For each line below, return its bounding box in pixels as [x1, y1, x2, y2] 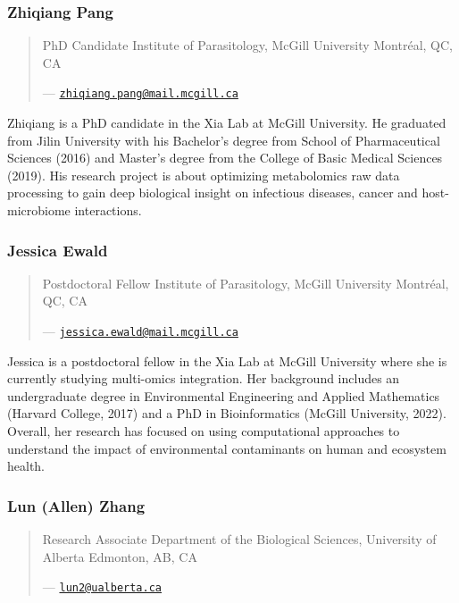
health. [7, 456, 46, 475]
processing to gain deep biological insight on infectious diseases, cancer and [7, 183, 418, 202]
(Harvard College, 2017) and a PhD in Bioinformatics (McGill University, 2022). [7, 404, 446, 423]
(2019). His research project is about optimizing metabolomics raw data [7, 165, 400, 184]
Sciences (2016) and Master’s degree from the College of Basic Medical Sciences [7, 148, 443, 167]
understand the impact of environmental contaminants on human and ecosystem [7, 439, 446, 457]
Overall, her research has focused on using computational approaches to [7, 422, 400, 440]
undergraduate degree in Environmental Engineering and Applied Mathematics [7, 386, 440, 405]
